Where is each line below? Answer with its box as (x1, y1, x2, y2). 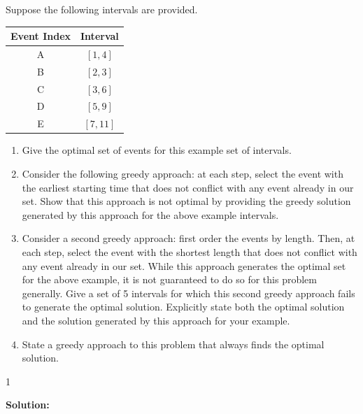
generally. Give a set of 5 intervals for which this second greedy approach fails (22, 285, 355, 300)
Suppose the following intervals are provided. (6, 2, 198, 16)
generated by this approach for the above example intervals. (22, 207, 279, 222)
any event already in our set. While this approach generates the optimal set (22, 258, 346, 273)
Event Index (10, 29, 71, 43)
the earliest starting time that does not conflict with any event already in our (22, 180, 354, 194)
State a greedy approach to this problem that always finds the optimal (22, 336, 325, 351)
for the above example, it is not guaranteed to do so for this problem (22, 272, 317, 287)
